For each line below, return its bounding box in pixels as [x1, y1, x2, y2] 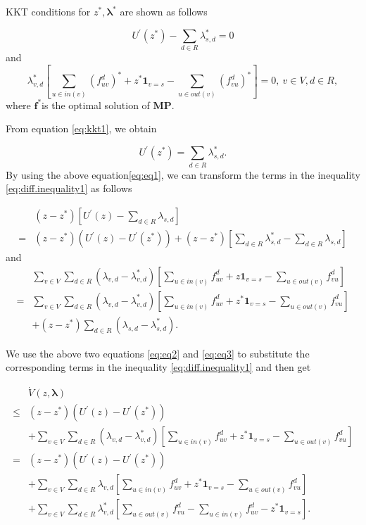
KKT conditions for [6, 4, 91, 18]
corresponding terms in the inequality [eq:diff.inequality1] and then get [6, 360, 311, 374]
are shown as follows [120, 4, 208, 18]
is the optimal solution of [42, 97, 150, 112]
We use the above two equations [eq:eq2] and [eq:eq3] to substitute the [6, 346, 310, 360]
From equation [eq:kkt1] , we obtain [6, 121, 157, 136]
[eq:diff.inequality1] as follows [6, 181, 132, 196]
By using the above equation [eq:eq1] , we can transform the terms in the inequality [6, 167, 360, 182]
